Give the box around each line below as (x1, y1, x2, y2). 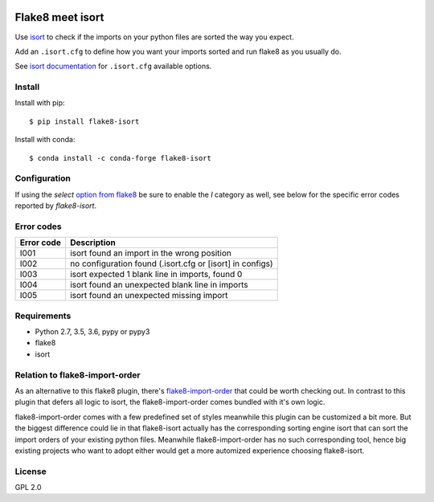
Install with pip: (14, 98, 65, 108)
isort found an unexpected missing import (69, 290, 228, 301)
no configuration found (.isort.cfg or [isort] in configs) (69, 258, 273, 269)
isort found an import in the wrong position (69, 247, 232, 259)
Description (69, 237, 117, 248)
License (14, 466, 47, 477)
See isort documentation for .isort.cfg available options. (14, 61, 212, 71)
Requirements (14, 310, 72, 321)
